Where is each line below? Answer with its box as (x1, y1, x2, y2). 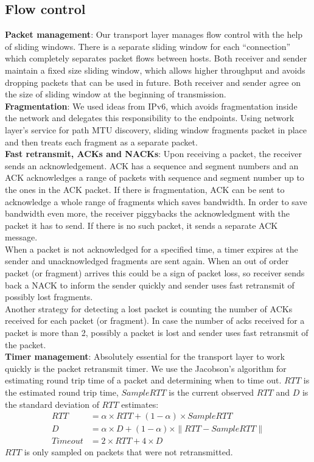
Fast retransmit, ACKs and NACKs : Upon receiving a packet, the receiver (5, 147, 302, 160)
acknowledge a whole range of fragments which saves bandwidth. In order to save (5, 195, 307, 208)
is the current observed (169, 386, 254, 399)
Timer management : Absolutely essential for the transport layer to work (5, 350, 285, 363)
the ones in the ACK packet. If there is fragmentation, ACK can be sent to (5, 183, 285, 195)
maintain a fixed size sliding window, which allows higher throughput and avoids (5, 63, 305, 76)
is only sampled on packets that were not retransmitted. (24, 446, 233, 458)
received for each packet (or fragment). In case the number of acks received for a (5, 314, 305, 327)
